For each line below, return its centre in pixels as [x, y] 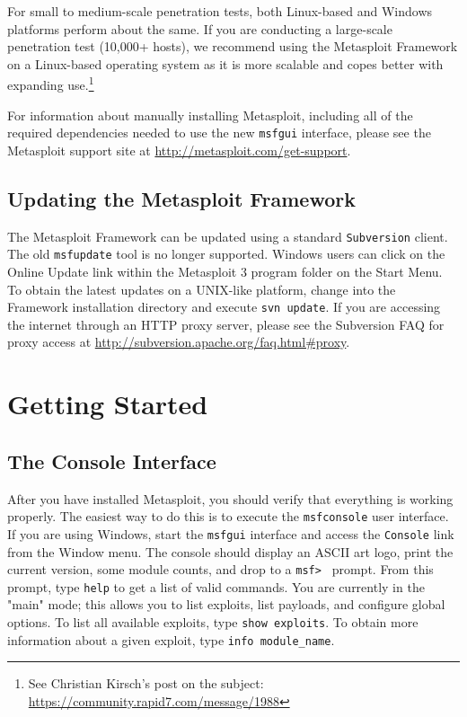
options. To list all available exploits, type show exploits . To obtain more [213, 622]
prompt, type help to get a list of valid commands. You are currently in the [216, 586]
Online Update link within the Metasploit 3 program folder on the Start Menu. [225, 271]
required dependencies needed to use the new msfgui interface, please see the [219, 133]
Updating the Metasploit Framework [181, 198]
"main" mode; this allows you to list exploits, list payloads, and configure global [226, 604]
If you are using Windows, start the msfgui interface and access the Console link [231, 533]
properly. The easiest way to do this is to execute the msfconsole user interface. [228, 516]
